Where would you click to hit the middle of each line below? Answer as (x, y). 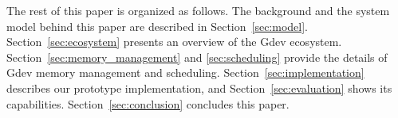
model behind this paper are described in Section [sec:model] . (158, 26)
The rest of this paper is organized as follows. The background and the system (198, 10)
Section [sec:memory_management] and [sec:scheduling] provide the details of (197, 57)
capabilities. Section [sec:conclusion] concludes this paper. (148, 103)
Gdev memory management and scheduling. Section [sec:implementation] (185, 72)
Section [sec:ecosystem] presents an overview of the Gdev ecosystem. (174, 42)
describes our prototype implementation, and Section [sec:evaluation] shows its (199, 88)
